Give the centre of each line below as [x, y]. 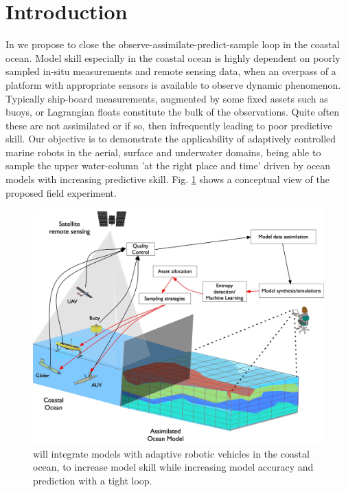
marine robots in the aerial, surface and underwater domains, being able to [163, 152]
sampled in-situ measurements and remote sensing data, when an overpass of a [171, 71]
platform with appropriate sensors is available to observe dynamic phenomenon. [173, 84]
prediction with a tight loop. [93, 480]
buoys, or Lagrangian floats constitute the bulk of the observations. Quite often [173, 112]
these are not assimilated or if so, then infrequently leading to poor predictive [169, 125]
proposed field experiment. [61, 192]
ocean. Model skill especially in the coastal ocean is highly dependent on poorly [173, 57]
